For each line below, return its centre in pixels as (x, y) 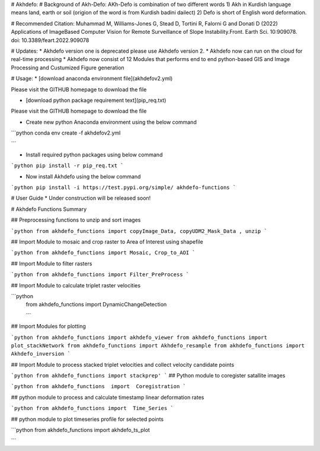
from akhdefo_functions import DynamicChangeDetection (96, 305)
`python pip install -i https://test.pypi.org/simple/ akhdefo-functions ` (124, 188)
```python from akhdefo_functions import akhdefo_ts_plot (81, 430)
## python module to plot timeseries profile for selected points (87, 419)
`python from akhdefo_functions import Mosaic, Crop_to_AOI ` (103, 253)
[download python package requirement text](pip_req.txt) (96, 100)
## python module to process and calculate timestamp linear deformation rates (108, 397)
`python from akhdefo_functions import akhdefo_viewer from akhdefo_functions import (139, 337)
